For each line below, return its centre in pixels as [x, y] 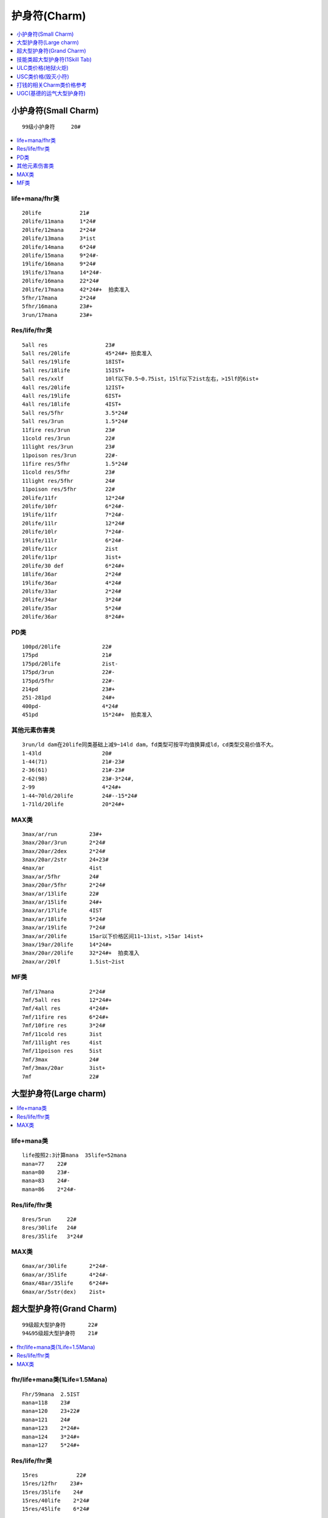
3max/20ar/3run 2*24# [64, 843]
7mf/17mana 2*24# [64, 992]
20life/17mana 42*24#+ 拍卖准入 [76, 289]
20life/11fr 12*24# [73, 498]
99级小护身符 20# [52, 127]
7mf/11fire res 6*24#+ [65, 1017]
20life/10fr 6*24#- [73, 506]
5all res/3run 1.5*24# [75, 421]
